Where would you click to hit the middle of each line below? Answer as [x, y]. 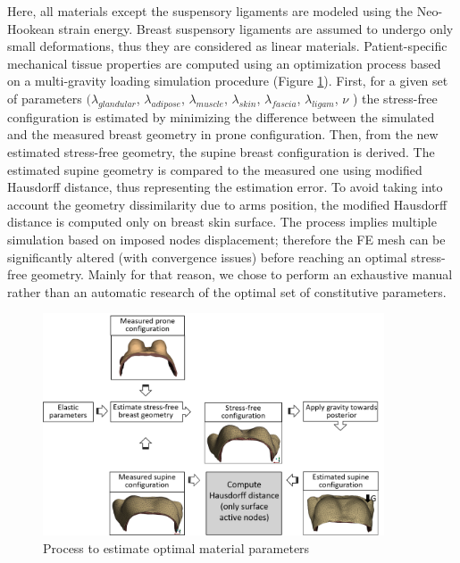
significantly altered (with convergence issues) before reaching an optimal [207, 257]
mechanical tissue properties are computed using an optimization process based [224, 63]
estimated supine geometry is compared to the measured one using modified [215, 169]
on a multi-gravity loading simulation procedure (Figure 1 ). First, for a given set [228, 81]
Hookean [31, 28]
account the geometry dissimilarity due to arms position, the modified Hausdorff [227, 204]
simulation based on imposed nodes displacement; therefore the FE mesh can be [226, 239]
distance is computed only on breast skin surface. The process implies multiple [222, 222]
